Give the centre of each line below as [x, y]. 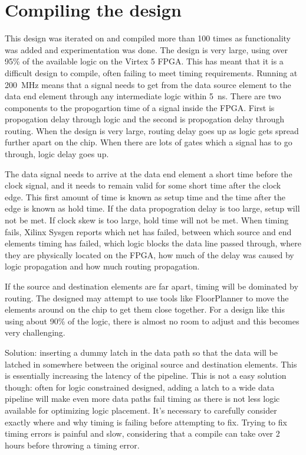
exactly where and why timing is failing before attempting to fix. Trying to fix [146, 422]
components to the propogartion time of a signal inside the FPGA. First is [140, 107]
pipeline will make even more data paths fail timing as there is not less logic [142, 399]
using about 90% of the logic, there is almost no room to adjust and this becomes [152, 321]
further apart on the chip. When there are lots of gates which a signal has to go [149, 142]
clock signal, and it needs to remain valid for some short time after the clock [143, 185]
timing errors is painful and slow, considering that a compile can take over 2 [142, 433]
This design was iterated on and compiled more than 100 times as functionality [148, 38]
